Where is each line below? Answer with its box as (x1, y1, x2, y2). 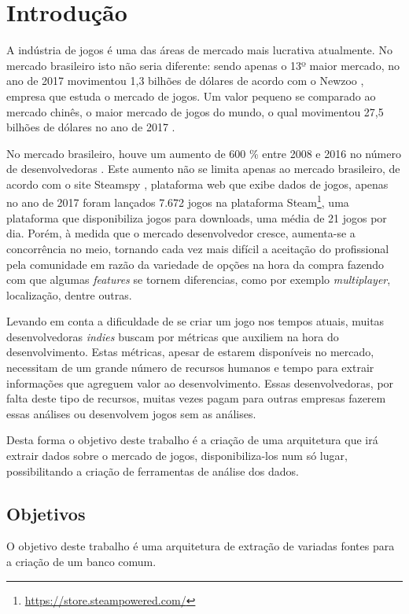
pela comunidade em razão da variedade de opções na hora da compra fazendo (6, 256, 385, 272)
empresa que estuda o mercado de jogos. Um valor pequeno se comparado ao (6, 87, 376, 104)
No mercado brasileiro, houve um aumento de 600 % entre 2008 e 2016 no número (6, 145, 401, 161)
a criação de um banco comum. (6, 553, 157, 570)
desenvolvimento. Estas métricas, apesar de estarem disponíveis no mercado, (6, 344, 374, 360)
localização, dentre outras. (6, 286, 132, 303)
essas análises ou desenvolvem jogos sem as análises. (6, 405, 256, 421)
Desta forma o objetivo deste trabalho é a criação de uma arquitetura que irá (6, 432, 378, 448)
